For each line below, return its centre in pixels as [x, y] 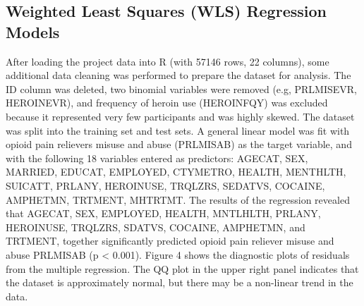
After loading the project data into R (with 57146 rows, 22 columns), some [168, 61]
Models [33, 31]
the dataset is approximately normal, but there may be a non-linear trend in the [180, 282]
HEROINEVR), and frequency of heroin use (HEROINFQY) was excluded [167, 103]
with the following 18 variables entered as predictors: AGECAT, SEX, [157, 158]
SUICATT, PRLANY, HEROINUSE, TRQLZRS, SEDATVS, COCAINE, [165, 185]
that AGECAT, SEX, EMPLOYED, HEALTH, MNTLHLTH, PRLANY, [163, 213]
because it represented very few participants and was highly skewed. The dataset [180, 116]
